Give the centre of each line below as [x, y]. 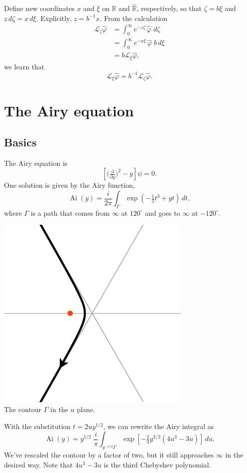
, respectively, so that [169, 8]
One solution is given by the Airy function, [69, 185]
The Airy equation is [36, 163]
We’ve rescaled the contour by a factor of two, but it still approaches [109, 455]
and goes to [163, 213]
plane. [86, 409]
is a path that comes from [70, 213]
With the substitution [37, 426]
